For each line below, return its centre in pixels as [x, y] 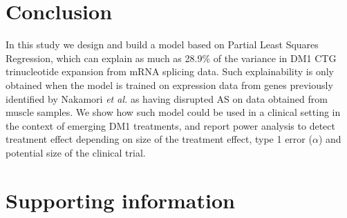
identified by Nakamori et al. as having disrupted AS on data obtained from [167, 98]
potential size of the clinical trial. [76, 152]
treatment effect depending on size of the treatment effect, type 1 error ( [159, 139]
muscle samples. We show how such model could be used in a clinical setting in [173, 112]
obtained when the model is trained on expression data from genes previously [169, 85]
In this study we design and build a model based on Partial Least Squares [162, 44]
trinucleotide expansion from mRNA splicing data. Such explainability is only [170, 71]
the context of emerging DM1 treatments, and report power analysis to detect [170, 125]
